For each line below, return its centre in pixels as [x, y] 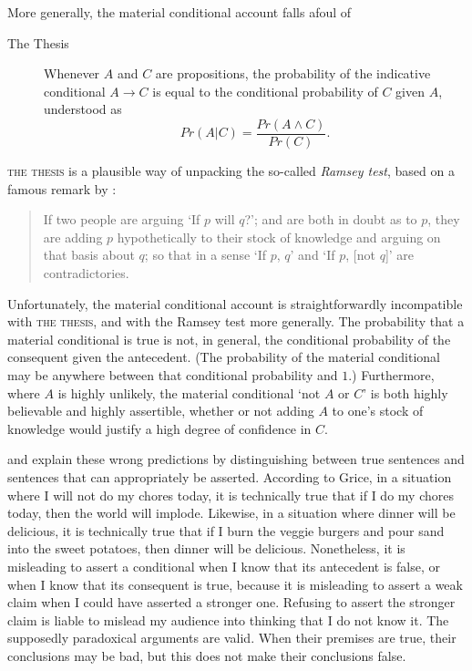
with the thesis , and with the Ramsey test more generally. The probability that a [236, 321]
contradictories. [86, 273]
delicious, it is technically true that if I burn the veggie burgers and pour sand [226, 530]
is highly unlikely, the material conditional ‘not [189, 392]
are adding [73, 237]
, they [444, 219]
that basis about [89, 255]
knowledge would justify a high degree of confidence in [159, 428]
